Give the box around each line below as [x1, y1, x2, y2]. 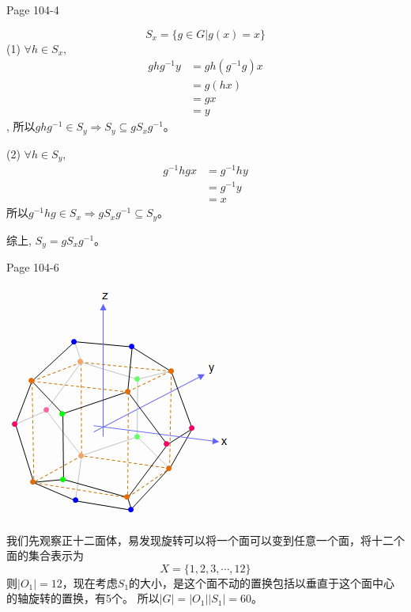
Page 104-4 [6, 2, 59, 17]
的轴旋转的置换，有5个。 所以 [6, 590, 160, 606]
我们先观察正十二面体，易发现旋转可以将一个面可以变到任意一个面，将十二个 [6, 531, 405, 548]
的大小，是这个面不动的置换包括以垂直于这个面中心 [129, 574, 395, 591]
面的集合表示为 [6, 547, 84, 564]
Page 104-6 [6, 259, 59, 276]
